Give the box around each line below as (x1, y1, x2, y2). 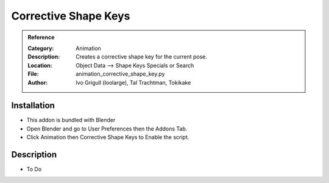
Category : (27, 45, 54, 52)
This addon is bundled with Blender (26, 117, 116, 124)
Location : (27, 62, 52, 69)
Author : (27, 79, 48, 86)
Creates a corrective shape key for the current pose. (76, 53, 207, 60)
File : (27, 70, 39, 77)
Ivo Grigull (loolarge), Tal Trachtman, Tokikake (76, 79, 191, 86)
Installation (11, 101, 55, 111)
